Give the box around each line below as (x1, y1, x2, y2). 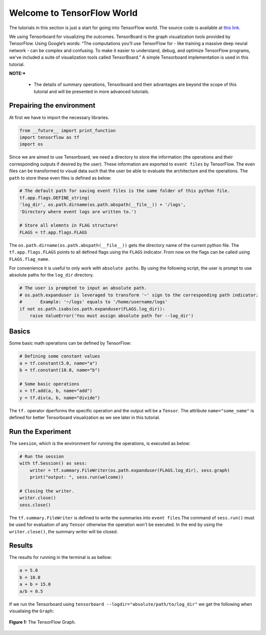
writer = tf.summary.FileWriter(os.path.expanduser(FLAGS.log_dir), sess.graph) (30, 467, 230, 473)
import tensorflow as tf (19, 134, 80, 140)
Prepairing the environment (9, 101, 96, 110)
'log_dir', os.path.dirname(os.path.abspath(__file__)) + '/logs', (19, 202, 186, 207)
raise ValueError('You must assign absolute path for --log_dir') (30, 313, 194, 318)
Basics (9, 327, 31, 336)
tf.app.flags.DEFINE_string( (19, 195, 90, 200)
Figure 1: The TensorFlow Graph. (9, 619, 76, 625)
